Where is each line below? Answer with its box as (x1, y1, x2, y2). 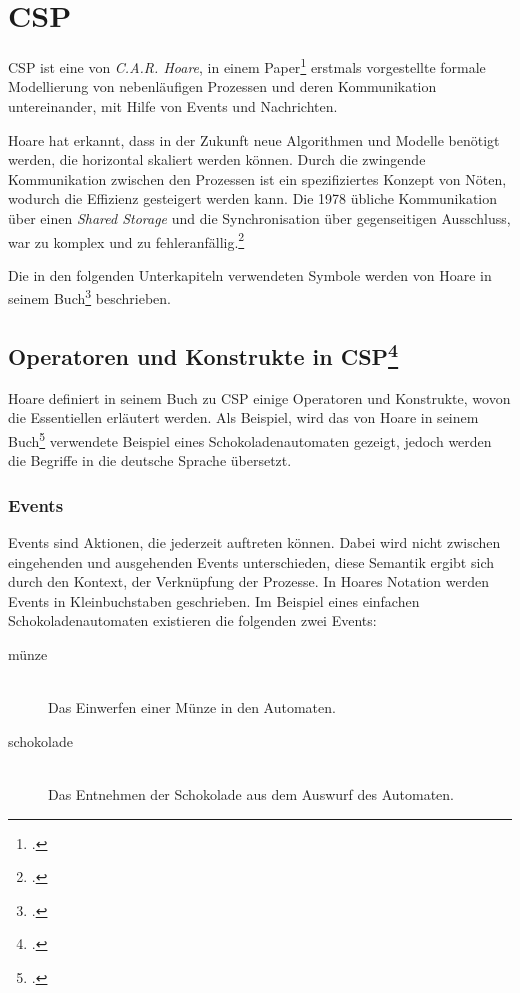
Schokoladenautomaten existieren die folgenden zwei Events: (8, 610, 377, 631)
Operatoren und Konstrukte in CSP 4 (8, 337, 399, 372)
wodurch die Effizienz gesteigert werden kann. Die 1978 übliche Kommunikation (8, 188, 498, 209)
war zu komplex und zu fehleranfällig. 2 (8, 228, 245, 252)
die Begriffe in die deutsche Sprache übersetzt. (8, 450, 292, 471)
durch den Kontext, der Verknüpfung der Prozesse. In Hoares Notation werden (8, 571, 489, 592)
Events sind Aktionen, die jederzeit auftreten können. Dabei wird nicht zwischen (8, 532, 501, 553)
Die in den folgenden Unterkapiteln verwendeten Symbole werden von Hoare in (8, 264, 492, 285)
